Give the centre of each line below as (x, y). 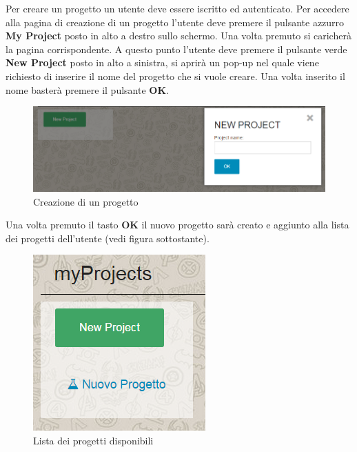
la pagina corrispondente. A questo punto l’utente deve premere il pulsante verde (176, 49)
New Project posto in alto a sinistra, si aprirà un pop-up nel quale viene (162, 62)
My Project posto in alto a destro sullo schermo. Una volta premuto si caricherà (178, 36)
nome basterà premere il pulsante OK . (87, 89)
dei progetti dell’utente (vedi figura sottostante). (108, 238)
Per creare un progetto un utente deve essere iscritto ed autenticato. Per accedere (177, 8)
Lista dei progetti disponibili (93, 441)
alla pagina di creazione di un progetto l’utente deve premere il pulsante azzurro (175, 22)
